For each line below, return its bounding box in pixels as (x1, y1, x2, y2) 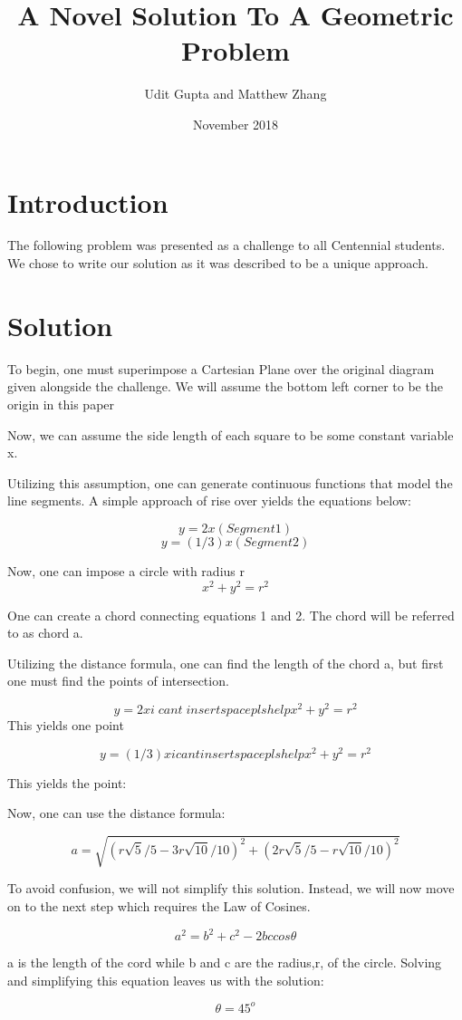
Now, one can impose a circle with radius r (7, 561, 245, 580)
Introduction (7, 183, 168, 220)
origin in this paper (7, 394, 115, 413)
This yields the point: (7, 773, 127, 792)
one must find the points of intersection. (7, 671, 229, 690)
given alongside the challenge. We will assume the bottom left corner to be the (7, 377, 443, 396)
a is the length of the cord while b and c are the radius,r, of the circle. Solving (7, 953, 442, 972)
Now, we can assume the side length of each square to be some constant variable (7, 425, 454, 444)
